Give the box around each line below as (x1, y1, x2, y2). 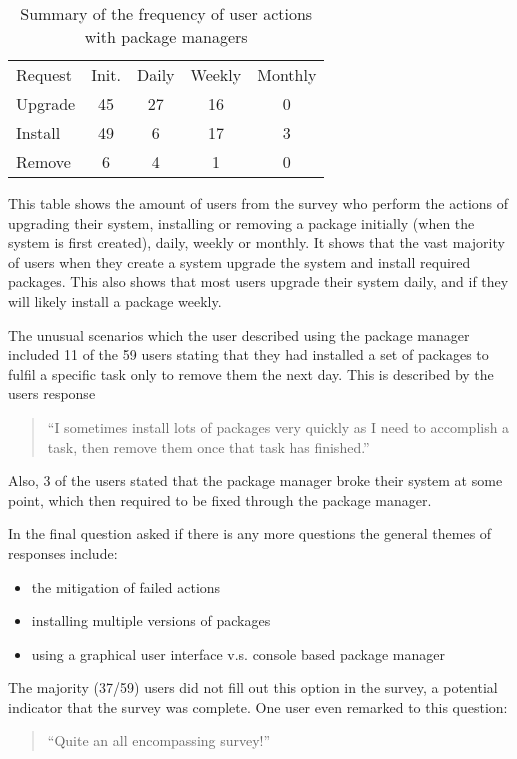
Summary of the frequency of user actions (20, 2, 313, 25)
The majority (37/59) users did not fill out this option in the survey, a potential (8, 677, 498, 698)
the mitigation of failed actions (31, 576, 221, 597)
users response (8, 383, 96, 404)
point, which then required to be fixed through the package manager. (8, 489, 432, 510)
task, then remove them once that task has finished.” (47, 436, 370, 457)
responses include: (8, 542, 118, 563)
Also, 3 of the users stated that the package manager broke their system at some (8, 470, 503, 491)
